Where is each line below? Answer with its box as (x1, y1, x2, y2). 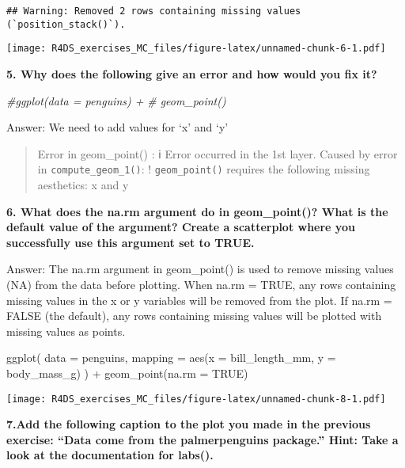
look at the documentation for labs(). (6, 447, 214, 463)
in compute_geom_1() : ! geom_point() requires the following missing (37, 161, 370, 177)
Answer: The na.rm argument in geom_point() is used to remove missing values (6, 261, 394, 277)
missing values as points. (6, 322, 126, 339)
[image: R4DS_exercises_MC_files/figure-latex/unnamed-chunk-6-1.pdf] (6, 43, 386, 55)
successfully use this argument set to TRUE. (6, 234, 255, 250)
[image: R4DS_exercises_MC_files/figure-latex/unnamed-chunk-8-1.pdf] (6, 393, 386, 405)
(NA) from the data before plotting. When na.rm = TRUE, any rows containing (6, 276, 396, 292)
